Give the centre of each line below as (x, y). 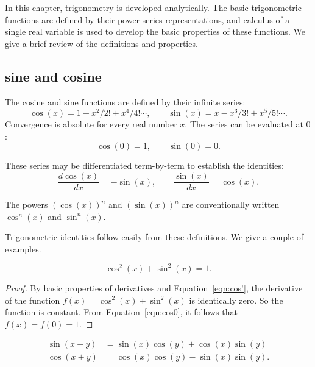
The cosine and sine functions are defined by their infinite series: (125, 102)
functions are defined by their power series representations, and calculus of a (147, 19)
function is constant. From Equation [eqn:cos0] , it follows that (121, 312)
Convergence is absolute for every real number (91, 124)
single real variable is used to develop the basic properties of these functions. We (155, 31)
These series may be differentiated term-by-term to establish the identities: (144, 166)
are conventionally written (231, 205)
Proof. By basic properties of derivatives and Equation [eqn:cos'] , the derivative (154, 287)
